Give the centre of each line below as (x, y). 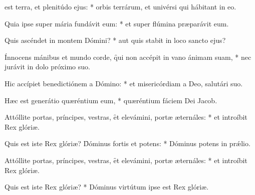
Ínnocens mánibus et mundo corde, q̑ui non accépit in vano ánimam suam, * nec (128, 57)
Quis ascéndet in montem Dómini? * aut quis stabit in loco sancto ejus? (115, 40)
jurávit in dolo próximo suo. (47, 67)
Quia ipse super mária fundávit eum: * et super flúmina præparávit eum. (117, 23)
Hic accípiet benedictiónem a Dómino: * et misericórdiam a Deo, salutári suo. (124, 83)
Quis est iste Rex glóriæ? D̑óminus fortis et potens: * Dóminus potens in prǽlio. (127, 143)
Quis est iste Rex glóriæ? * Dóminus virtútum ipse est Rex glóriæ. (107, 187)
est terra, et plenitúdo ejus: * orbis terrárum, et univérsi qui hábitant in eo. (120, 6)
